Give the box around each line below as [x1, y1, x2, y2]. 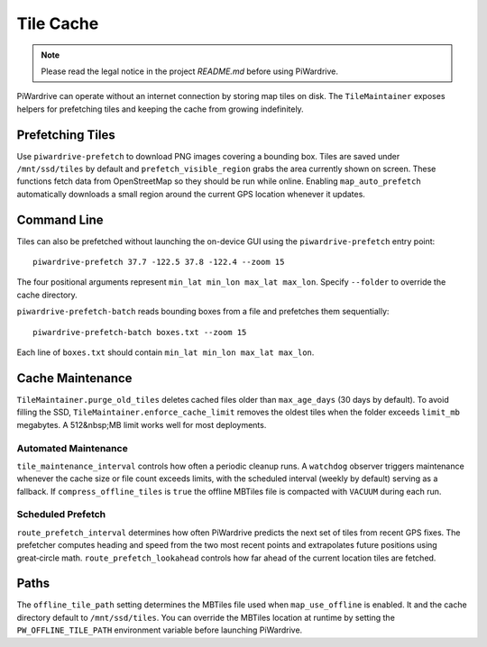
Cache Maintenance [16, 370, 133, 386]
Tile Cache [16, 14, 99, 33]
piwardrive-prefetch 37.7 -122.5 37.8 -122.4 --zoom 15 [32, 257, 285, 268]
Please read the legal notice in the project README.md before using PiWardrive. [41, 66, 338, 77]
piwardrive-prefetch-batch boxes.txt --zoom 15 [32, 327, 247, 337]
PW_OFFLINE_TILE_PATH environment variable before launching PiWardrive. [16, 624, 303, 635]
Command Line [16, 212, 104, 227]
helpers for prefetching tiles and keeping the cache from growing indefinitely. [16, 104, 304, 114]
